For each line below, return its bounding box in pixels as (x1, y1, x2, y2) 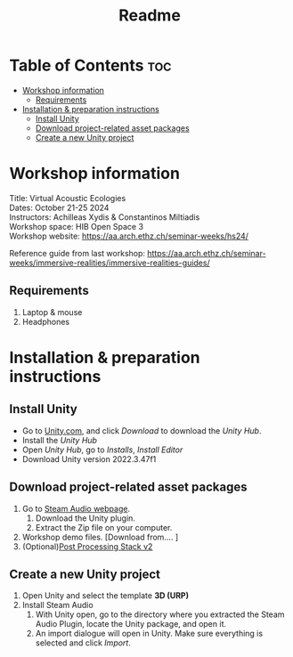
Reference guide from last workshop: (9, 247, 145, 258)
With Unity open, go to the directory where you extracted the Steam (35, 609, 285, 620)
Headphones (21, 316, 70, 327)
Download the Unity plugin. (35, 513, 136, 523)
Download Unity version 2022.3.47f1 (21, 453, 157, 464)
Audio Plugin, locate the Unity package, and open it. (35, 619, 227, 629)
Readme (118, 5, 181, 26)
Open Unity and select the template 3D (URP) (21, 590, 190, 601)
